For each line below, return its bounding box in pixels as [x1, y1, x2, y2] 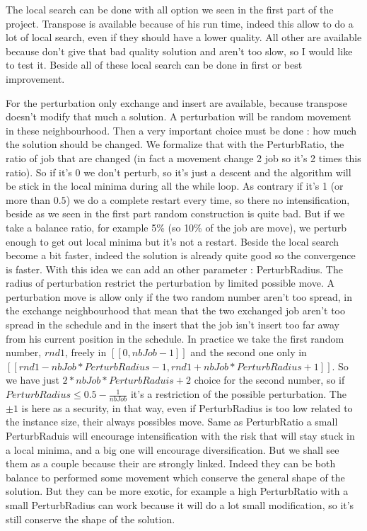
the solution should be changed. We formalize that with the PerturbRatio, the [6, 137, 344, 152]
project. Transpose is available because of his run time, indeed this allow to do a [6, 16, 354, 30]
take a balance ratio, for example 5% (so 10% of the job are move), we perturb [6, 219, 347, 234]
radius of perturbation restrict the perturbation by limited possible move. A [6, 275, 334, 290]
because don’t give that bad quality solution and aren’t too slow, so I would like [6, 43, 353, 58]
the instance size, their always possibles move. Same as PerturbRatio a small [6, 414, 338, 429]
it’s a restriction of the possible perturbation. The [130, 387, 346, 401]
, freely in [64, 345, 107, 360]
